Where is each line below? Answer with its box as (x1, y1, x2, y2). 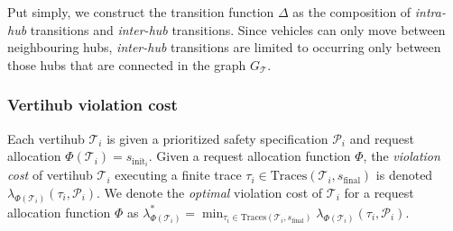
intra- (414, 3, 446, 21)
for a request (344, 182, 414, 201)
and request (349, 129, 414, 147)
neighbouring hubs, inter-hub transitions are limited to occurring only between (7, 38, 441, 57)
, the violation (363, 147, 440, 165)
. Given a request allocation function (148, 147, 351, 165)
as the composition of (292, 3, 411, 21)
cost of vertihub (7, 165, 93, 184)
